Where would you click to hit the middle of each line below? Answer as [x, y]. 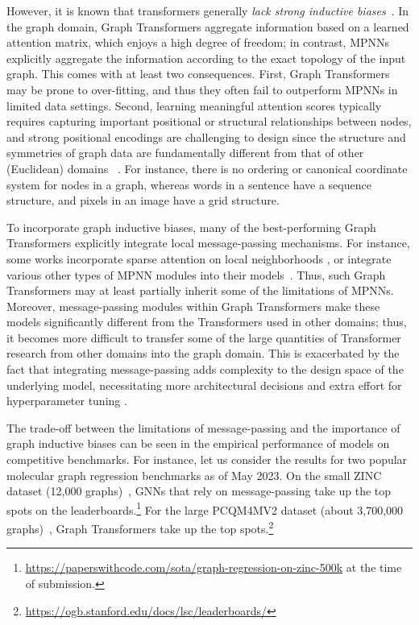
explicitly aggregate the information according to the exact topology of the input [206, 58]
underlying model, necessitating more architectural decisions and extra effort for [204, 385]
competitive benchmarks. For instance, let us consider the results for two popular [207, 459]
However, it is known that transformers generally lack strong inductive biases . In [208, 10]
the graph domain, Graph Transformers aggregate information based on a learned [208, 26]
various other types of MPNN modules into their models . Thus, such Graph [196, 274]
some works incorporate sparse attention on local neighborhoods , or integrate [199, 258]
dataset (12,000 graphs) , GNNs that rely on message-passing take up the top [199, 491]
